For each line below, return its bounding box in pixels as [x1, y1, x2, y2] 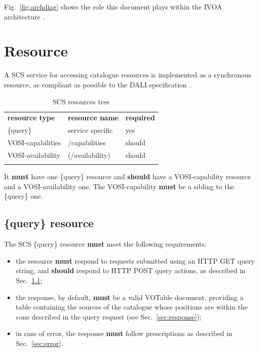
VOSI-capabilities [7, 137, 61, 148]
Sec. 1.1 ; [15, 275, 42, 285]
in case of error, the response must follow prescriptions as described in [15, 328, 233, 339]
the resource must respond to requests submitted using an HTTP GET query [15, 255, 255, 266]
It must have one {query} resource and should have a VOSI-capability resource [4, 171, 251, 182]
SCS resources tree [52, 96, 110, 106]
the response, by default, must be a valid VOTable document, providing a [15, 292, 244, 302]
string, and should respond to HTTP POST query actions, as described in [15, 265, 246, 276]
